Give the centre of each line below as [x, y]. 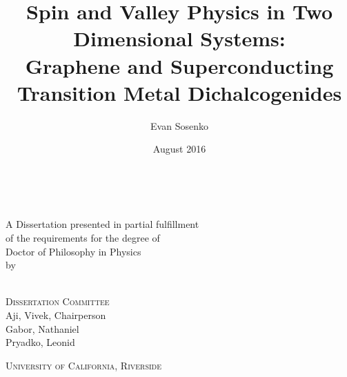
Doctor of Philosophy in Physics [73, 251]
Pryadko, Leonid [40, 342]
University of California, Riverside [84, 365]
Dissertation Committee [58, 301]
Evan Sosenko [179, 125]
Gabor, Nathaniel [42, 328]
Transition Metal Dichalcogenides [179, 92]
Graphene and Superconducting [179, 65]
